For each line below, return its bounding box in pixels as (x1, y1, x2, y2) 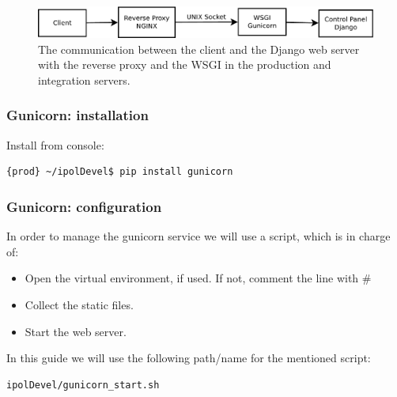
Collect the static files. (25, 296, 134, 312)
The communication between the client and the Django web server (38, 40, 360, 57)
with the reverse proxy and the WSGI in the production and (38, 56, 331, 73)
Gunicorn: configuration (6, 196, 162, 216)
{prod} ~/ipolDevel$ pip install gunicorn (6, 166, 233, 178)
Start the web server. (25, 323, 127, 339)
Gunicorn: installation (6, 105, 149, 125)
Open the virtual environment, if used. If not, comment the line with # (25, 270, 372, 286)
